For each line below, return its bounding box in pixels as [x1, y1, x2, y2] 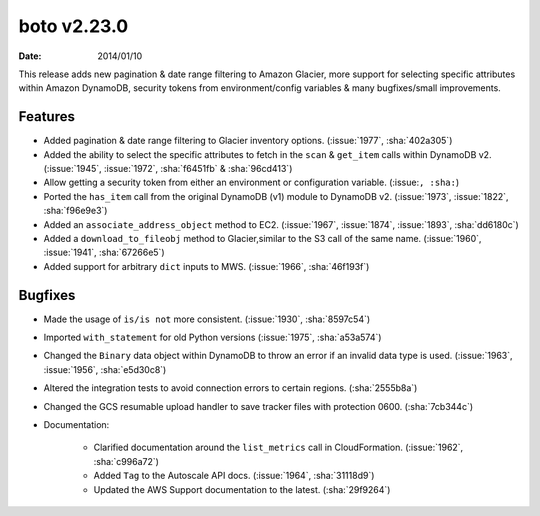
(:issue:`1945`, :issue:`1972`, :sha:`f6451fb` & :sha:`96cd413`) [43, 163, 293, 175]
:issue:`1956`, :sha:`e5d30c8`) [43, 363, 167, 375]
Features [18, 108, 75, 125]
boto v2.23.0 [18, 15, 129, 37]
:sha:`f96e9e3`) [43, 205, 108, 217]
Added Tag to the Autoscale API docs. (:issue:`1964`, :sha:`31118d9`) [93, 470, 375, 482]
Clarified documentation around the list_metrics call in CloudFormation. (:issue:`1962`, [93, 441, 464, 454]
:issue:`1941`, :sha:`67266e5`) [43, 246, 165, 259]
